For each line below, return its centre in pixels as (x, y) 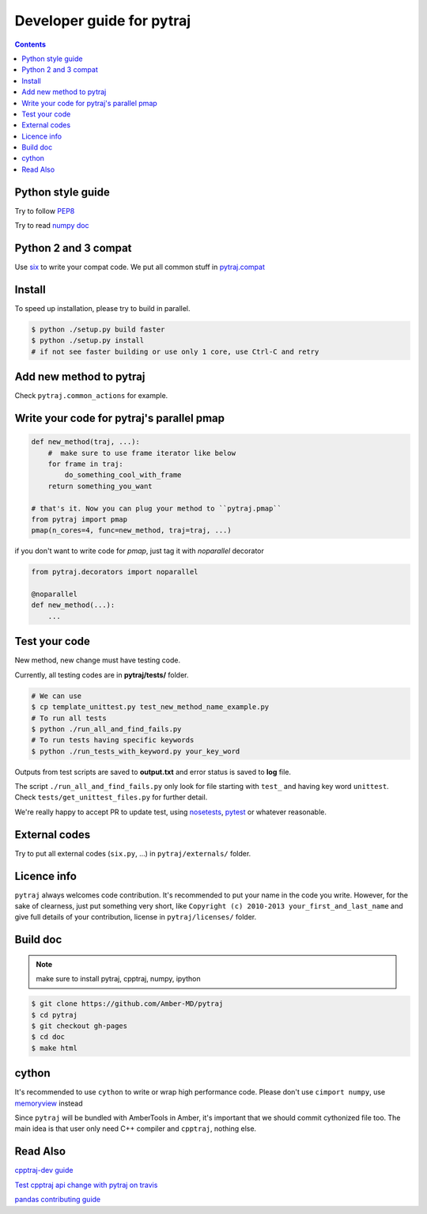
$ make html (55, 1048)
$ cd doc (48, 1037)
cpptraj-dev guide (44, 1170)
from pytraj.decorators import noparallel (115, 572)
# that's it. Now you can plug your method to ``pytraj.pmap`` (157, 508)
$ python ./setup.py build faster (98, 329)
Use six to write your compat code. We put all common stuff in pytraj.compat (140, 267)
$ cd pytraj (55, 1015)
